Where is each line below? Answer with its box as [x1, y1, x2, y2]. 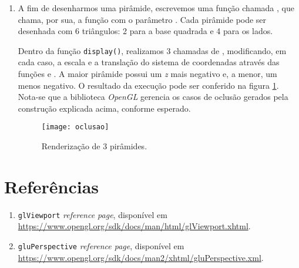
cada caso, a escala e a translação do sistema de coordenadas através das [18, 56, 280, 68]
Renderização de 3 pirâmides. [41, 140, 147, 152]
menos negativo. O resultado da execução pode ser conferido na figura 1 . [18, 79, 279, 91]
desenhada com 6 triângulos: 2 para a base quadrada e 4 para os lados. [18, 25, 273, 37]
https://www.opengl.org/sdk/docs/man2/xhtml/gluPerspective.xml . [18, 251, 264, 263]
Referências [4, 174, 99, 198]
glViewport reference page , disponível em [18, 208, 167, 220]
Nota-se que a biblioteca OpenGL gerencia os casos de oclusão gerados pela [18, 91, 288, 103]
